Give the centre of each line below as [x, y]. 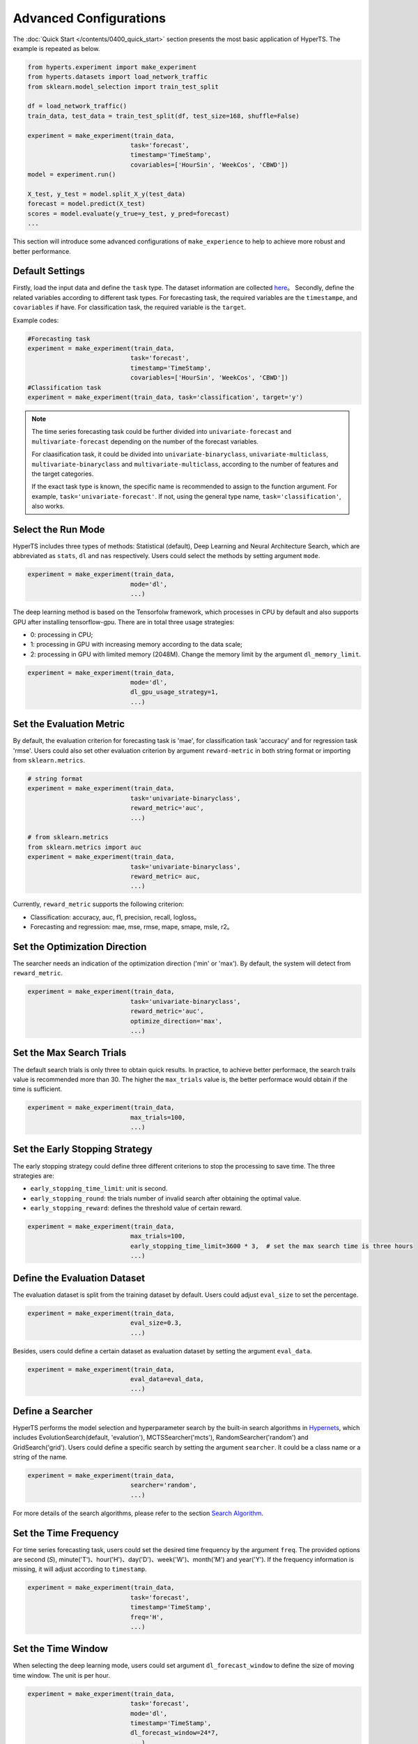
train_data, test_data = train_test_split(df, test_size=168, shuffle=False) [163, 116]
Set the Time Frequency [66, 1533]
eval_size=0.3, [156, 1323]
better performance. [42, 251]
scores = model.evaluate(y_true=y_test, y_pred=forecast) [129, 213]
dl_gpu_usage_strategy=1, [174, 692]
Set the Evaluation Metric [69, 724]
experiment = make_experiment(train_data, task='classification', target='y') [165, 397]
